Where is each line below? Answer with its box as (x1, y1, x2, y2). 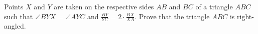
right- (237, 11, 254, 21)
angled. (4, 21, 26, 31)
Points (4, 1, 24, 11)
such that (4, 11, 33, 21)
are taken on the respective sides (54, 1, 154, 11)
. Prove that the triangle (135, 11, 210, 21)
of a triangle (195, 1, 233, 11)
